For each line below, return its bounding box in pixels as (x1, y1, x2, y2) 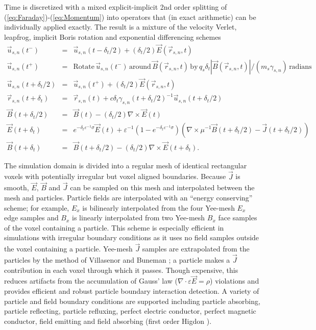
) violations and (210, 275, 259, 286)
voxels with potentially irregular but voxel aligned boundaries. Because (4, 171, 226, 182)
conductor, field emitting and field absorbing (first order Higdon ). (4, 315, 212, 326)
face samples (218, 212, 257, 223)
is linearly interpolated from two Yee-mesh (72, 212, 205, 223)
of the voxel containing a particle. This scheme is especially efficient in (4, 222, 224, 233)
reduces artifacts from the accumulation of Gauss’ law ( (4, 275, 178, 286)
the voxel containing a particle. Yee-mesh (4, 243, 133, 254)
